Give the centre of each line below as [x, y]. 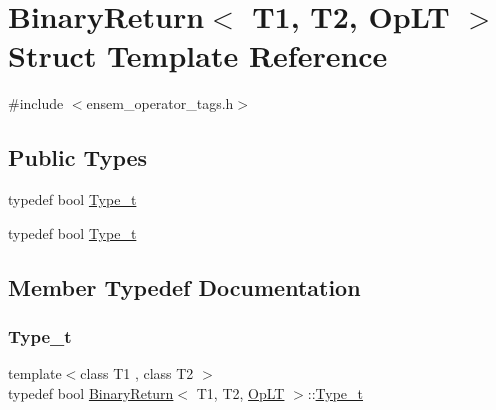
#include [36, 103]
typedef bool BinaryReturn [91, 392]
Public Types [78, 157]
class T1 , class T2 [137, 373]
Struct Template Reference [198, 55]
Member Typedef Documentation [184, 286]
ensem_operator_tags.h [160, 103]
